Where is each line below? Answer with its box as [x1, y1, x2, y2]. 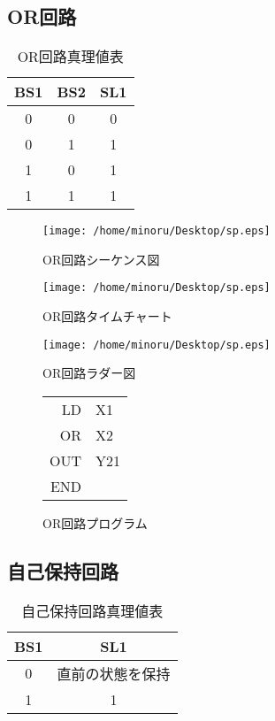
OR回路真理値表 [17, 46, 124, 67]
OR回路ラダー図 [42, 364, 136, 382]
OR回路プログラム [42, 513, 148, 532]
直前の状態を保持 [57, 663, 171, 684]
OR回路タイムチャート [42, 307, 172, 326]
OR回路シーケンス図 [42, 249, 160, 268]
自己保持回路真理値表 [21, 600, 164, 621]
